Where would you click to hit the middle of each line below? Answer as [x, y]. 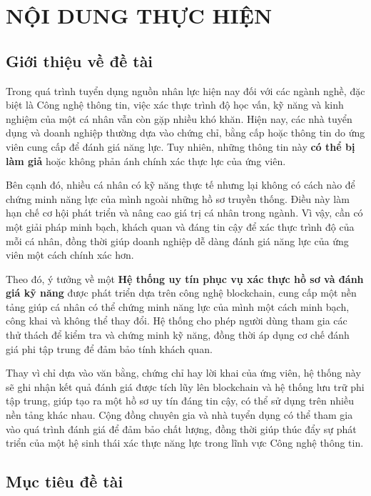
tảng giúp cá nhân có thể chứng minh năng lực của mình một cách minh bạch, [178, 306]
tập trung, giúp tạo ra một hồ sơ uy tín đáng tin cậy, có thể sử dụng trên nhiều [180, 401]
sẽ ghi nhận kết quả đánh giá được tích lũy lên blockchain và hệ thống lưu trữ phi [185, 386]
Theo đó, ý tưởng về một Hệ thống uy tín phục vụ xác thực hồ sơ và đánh [185, 278]
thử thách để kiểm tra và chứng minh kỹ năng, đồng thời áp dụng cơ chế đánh [178, 335]
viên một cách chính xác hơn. [70, 255]
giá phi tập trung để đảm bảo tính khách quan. [109, 348]
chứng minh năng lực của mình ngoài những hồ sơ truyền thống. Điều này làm [178, 198]
